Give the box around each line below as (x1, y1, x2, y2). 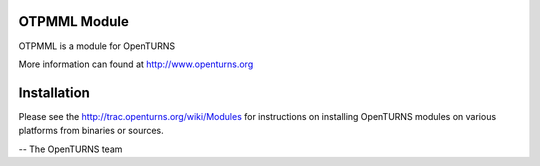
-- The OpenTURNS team (18, 143, 123, 155)
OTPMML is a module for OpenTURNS (18, 40, 176, 52)
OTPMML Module (18, 13, 130, 30)
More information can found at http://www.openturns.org (18, 58, 254, 70)
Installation (18, 84, 90, 101)
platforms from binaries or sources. (18, 125, 164, 137)
